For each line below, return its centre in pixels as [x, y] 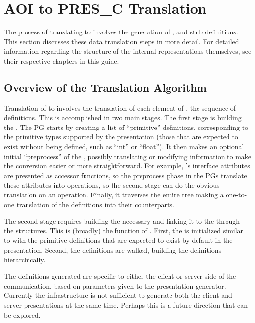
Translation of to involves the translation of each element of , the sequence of [120, 108]
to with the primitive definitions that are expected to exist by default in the [118, 240]
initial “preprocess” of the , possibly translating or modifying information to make [128, 156]
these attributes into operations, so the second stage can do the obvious [112, 185]
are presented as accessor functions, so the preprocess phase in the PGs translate [126, 175]
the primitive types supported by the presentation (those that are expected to [121, 137]
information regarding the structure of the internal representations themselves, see [128, 51]
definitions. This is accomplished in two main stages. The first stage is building [123, 117]
